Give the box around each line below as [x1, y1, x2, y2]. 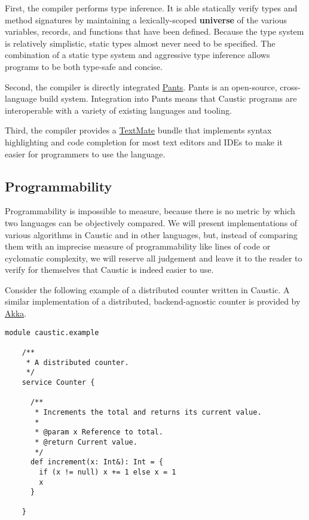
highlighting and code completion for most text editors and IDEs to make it [5, 135, 283, 148]
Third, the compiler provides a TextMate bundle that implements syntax [5, 124, 272, 136]
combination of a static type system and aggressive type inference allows [5, 48, 270, 61]
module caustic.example [5, 328, 99, 337]
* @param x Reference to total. [35, 428, 163, 437]
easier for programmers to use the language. [5, 147, 166, 160]
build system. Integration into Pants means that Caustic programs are [39, 92, 297, 105]
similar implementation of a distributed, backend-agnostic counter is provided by [5, 295, 301, 308]
